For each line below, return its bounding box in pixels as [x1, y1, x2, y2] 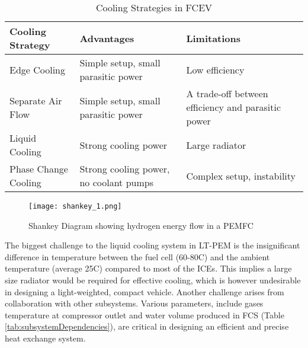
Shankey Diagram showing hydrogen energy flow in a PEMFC [28, 219, 254, 231]
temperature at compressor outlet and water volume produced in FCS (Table [5, 308, 284, 321]
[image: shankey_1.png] [28, 202, 122, 210]
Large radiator [186, 138, 246, 152]
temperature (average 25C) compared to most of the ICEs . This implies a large [5, 262, 292, 274]
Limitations [186, 31, 241, 45]
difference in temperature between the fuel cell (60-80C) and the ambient [5, 250, 270, 263]
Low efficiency [186, 62, 245, 76]
